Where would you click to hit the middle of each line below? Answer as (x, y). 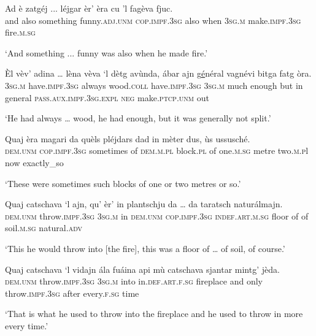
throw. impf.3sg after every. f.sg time (72, 293)
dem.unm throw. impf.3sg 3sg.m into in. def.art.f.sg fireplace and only (134, 281)
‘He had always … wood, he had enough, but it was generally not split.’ (138, 118)
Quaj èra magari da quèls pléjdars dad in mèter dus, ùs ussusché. (128, 138)
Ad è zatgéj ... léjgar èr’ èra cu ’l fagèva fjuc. (89, 8)
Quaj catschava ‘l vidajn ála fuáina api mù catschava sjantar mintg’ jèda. (142, 269)
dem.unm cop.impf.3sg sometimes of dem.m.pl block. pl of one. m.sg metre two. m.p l (157, 151)
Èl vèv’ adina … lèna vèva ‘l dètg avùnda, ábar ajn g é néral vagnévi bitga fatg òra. (158, 73)
